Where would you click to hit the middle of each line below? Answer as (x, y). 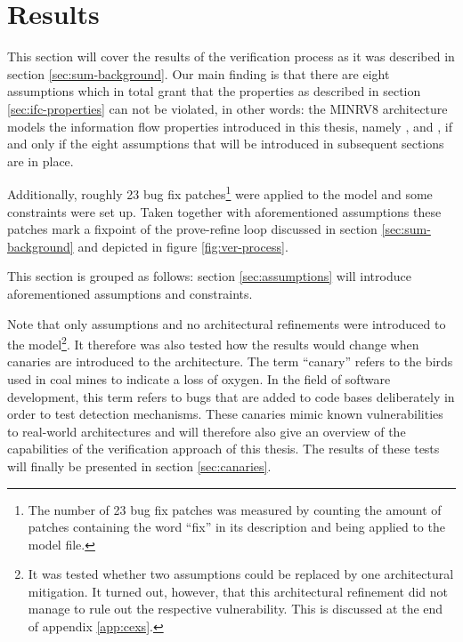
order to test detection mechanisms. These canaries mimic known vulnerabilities (225, 414)
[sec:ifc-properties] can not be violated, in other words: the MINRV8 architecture (227, 108)
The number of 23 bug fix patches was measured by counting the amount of (235, 509)
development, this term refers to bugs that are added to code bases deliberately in (231, 396)
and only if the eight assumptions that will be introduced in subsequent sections (226, 144)
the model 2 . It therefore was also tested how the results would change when (213, 343)
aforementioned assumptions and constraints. (130, 293)
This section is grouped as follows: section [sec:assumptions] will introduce (209, 276)
